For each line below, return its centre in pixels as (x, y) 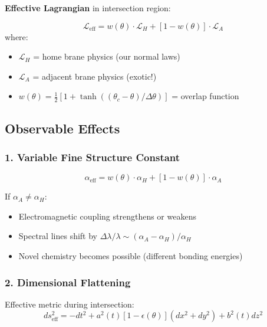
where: (17, 36)
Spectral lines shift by (58, 236)
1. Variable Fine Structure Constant (93, 157)
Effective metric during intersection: (70, 304)
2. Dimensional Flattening (68, 282)
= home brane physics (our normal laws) (107, 56)
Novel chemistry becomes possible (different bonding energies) (131, 255)
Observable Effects (62, 128)
